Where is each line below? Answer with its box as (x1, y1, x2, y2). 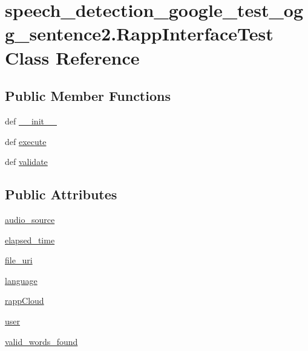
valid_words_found (5, 335, 78, 347)
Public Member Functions (5, 86, 171, 105)
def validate (5, 155, 48, 168)
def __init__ (5, 114, 57, 127)
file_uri (5, 254, 33, 266)
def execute (5, 135, 47, 147)
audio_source (5, 213, 55, 225)
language (5, 274, 38, 286)
